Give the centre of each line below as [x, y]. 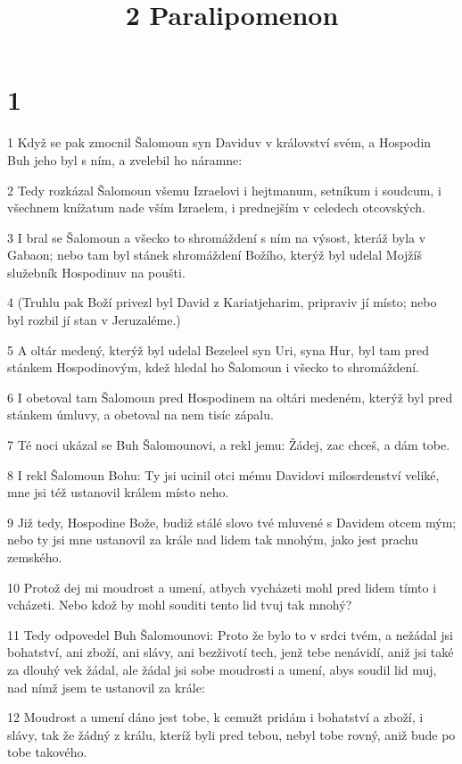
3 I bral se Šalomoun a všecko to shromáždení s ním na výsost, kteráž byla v [217, 237]
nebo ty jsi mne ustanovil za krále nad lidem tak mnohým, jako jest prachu [213, 540]
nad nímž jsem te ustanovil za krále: [106, 687]
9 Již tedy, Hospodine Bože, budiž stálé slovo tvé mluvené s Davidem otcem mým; [232, 522]
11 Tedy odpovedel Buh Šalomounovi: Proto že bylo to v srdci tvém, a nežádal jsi [230, 634]
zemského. [35, 557]
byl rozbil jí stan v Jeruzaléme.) [94, 320]
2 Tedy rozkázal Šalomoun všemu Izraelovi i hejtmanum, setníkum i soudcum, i [224, 190]
